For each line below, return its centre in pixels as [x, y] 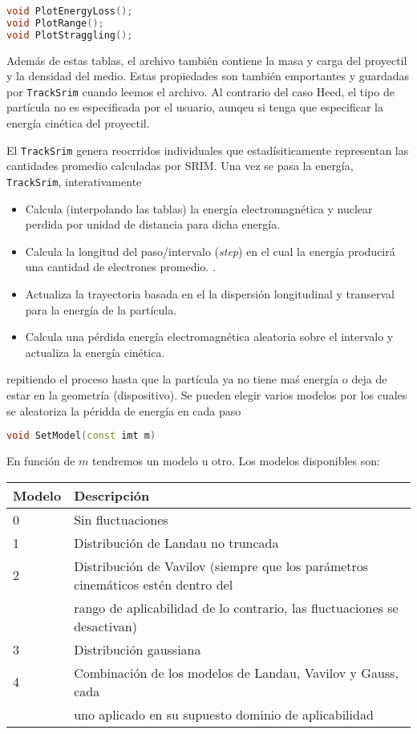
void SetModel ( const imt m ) [81, 436]
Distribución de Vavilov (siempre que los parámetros [221, 566]
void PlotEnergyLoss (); [70, 11]
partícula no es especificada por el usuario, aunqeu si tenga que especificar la [195, 107]
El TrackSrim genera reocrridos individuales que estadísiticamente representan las [208, 150]
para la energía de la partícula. [101, 309]
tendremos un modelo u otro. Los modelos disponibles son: [236, 460]
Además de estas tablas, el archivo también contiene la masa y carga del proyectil [207, 60]
